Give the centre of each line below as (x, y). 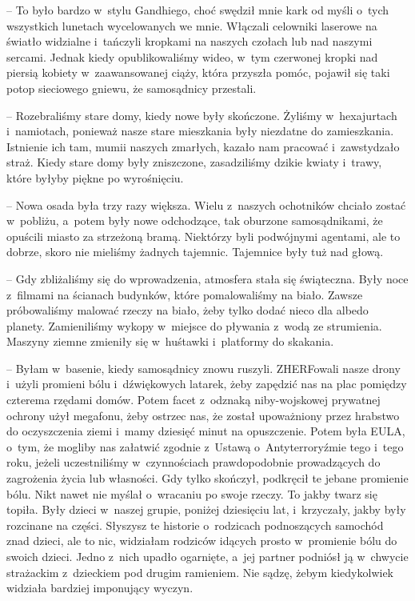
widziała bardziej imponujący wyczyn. (100, 588)
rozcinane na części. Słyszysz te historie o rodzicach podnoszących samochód (195, 525)
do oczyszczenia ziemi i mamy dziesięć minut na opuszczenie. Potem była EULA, (206, 431)
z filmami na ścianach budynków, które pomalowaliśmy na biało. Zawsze (185, 294)
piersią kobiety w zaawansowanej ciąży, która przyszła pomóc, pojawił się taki (198, 72)
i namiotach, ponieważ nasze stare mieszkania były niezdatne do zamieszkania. (200, 131)
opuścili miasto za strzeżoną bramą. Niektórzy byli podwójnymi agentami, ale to (204, 236)
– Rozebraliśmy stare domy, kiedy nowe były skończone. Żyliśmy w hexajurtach (202, 115)
